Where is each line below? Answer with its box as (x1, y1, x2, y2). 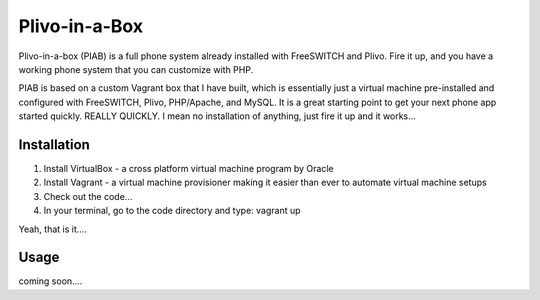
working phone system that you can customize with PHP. (18, 63, 254, 75)
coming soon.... (18, 275, 83, 287)
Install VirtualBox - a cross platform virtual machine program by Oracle (43, 163, 334, 175)
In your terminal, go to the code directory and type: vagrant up (43, 205, 301, 217)
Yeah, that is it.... (18, 223, 87, 235)
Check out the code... (43, 190, 133, 202)
